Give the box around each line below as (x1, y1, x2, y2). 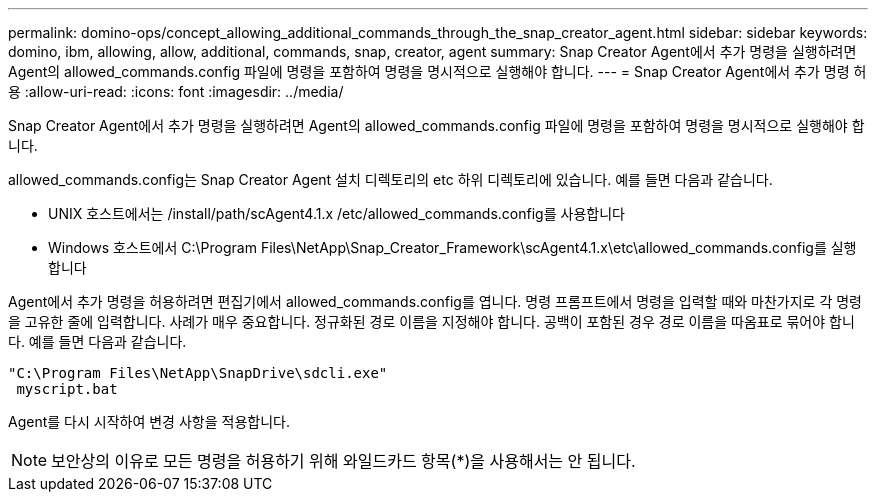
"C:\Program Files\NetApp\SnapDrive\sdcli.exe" (8, 365, 388, 381)
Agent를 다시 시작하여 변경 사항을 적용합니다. (8, 413, 290, 430)
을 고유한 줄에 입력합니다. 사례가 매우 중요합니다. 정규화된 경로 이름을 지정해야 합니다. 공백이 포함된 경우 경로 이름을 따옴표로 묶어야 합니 (8, 313, 855, 330)
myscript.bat (16, 381, 118, 397)
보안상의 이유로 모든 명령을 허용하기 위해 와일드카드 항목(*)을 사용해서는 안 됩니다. (51, 451, 636, 471)
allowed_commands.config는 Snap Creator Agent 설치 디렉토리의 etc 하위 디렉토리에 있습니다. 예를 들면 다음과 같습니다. (8, 171, 773, 188)
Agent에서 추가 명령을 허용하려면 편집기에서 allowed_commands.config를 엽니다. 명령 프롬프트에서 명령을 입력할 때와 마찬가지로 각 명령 (8, 293, 862, 310)
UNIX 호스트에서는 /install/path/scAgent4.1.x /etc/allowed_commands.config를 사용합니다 (48, 205, 625, 222)
